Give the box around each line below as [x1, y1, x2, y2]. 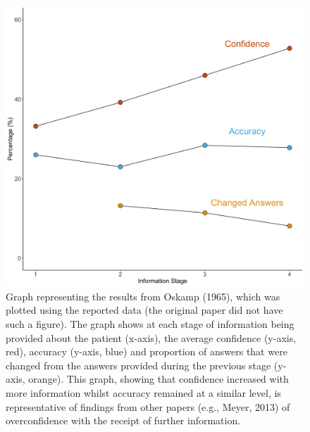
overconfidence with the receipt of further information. [6, 413, 241, 428]
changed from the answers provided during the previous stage [6, 357, 271, 372]
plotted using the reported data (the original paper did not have [6, 303, 283, 317]
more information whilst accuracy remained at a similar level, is [6, 385, 281, 400]
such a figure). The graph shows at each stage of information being [6, 316, 294, 331]
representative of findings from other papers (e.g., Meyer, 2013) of [6, 399, 290, 414]
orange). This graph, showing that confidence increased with [28, 371, 289, 386]
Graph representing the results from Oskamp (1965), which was [6, 288, 280, 303]
